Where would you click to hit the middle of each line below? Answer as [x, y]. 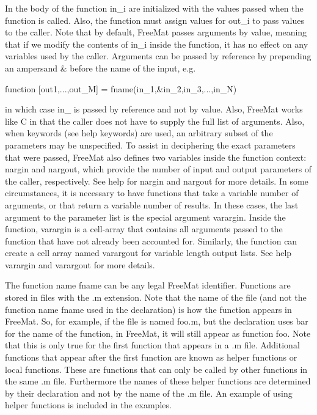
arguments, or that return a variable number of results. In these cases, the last [152, 204]
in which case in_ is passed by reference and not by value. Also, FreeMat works [154, 109]
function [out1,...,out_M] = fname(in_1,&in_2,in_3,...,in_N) [121, 88]
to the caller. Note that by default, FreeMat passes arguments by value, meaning [156, 32]
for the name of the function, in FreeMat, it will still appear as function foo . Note [158, 333]
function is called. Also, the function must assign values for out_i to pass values [155, 20]
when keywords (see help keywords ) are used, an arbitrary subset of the [139, 133]
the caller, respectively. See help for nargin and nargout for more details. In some [157, 181]
